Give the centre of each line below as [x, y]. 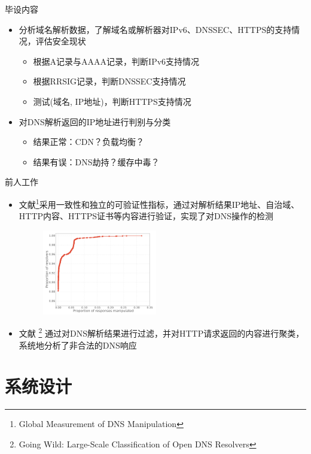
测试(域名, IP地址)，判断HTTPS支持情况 [112, 101]
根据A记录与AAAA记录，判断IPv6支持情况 [116, 61]
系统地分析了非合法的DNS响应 [78, 345]
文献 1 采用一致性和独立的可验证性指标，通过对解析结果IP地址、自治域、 [159, 203]
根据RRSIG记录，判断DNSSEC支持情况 [109, 81]
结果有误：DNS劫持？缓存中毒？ [96, 161]
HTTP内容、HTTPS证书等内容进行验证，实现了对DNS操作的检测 [146, 216]
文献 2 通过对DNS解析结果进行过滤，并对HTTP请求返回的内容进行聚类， [161, 332]
